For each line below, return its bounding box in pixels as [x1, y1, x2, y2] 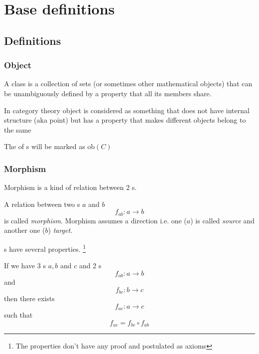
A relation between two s [4, 198, 80, 209]
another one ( [4, 225, 45, 235]
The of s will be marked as [4, 141, 85, 152]
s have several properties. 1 [4, 242, 86, 254]
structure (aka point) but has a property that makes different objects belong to [4, 115, 246, 125]
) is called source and [190, 215, 255, 225]
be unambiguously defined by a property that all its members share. [4, 88, 212, 98]
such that [4, 310, 33, 320]
